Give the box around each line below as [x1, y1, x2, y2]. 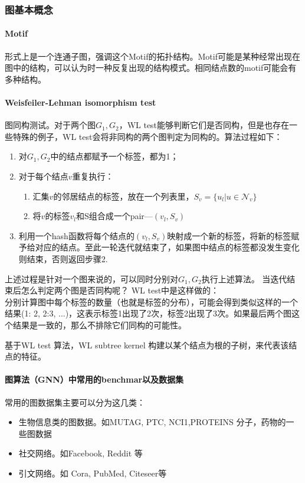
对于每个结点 [18, 170, 68, 182]
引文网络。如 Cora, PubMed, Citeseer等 [18, 466, 167, 479]
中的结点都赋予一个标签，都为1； [50, 150, 179, 162]
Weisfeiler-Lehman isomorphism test [5, 96, 156, 109]
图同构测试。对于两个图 [5, 119, 96, 131]
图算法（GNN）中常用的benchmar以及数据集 [5, 373, 184, 386]
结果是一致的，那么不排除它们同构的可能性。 [12, 318, 186, 331]
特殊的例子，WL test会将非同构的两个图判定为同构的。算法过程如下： [12, 130, 283, 142]
